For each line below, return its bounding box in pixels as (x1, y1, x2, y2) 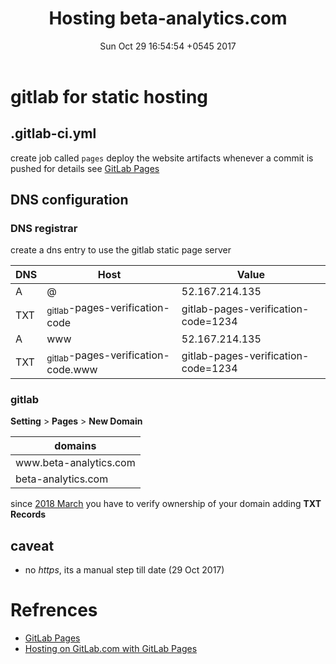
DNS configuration (10, 192, 129, 209)
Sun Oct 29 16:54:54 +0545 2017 (99, 40, 237, 52)
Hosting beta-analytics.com (48, 7, 288, 30)
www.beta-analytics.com (15, 456, 136, 470)
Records (10, 508, 47, 521)
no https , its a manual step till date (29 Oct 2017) (24, 563, 225, 576)
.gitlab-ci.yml (10, 125, 97, 142)
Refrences (10, 599, 98, 622)
